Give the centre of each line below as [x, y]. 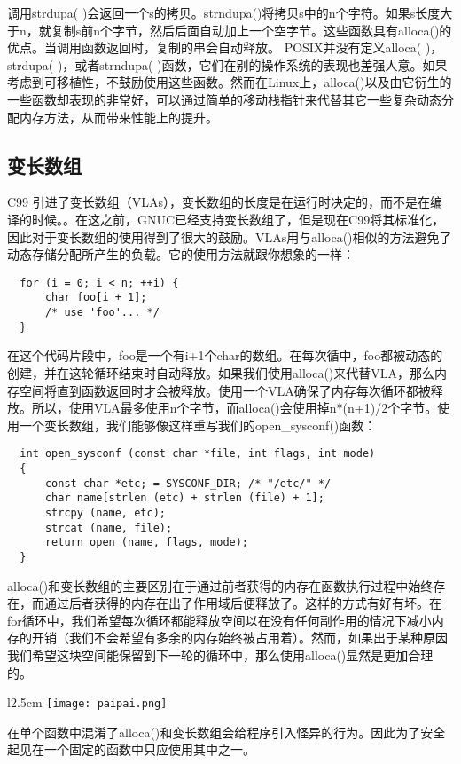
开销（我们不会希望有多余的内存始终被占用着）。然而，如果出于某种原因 [239, 638]
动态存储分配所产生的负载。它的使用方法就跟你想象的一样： [181, 254]
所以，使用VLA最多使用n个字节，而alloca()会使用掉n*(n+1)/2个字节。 [234, 408]
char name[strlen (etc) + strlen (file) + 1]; [184, 498]
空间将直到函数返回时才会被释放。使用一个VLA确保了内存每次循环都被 [225, 390]
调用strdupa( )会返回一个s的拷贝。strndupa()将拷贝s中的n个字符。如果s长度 [224, 12]
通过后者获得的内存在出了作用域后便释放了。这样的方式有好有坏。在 [242, 603]
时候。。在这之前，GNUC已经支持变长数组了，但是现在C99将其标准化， [238, 219]
